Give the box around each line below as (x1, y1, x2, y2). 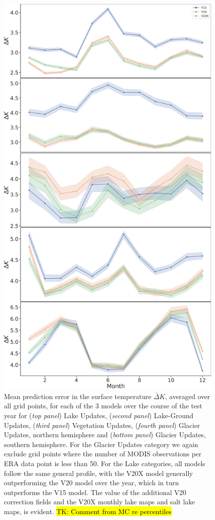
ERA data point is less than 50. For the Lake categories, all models (4, 458, 205, 468)
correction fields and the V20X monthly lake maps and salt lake (4, 496, 195, 507)
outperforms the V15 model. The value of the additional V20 (4, 487, 187, 497)
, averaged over (165, 391, 210, 401)
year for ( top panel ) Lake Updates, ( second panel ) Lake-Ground (4, 410, 193, 420)
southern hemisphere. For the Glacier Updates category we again (4, 439, 198, 449)
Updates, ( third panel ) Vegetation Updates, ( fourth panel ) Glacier (4, 420, 200, 430)
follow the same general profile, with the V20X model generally (4, 468, 193, 478)
